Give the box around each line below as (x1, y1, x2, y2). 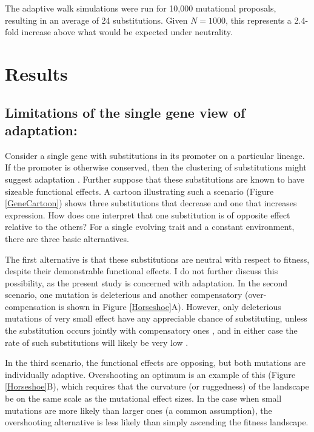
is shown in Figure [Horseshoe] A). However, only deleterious (58, 300, 281, 312)
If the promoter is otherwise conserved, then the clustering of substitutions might (5, 161, 307, 174)
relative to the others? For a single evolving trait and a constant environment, (5, 220, 295, 233)
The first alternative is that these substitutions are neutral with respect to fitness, (5, 252, 310, 265)
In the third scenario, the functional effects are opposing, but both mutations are (5, 356, 306, 369)
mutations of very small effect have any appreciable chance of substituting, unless (5, 312, 307, 325)
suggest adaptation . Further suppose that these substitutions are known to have (5, 172, 305, 185)
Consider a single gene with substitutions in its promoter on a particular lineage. (5, 149, 305, 161)
